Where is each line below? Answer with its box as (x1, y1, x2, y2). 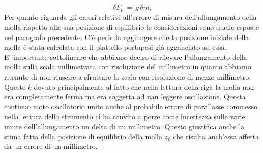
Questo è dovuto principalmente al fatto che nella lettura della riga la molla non (4, 81, 254, 92)
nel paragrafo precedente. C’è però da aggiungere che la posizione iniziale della (4, 31, 249, 42)
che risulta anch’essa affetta (173, 131, 259, 141)
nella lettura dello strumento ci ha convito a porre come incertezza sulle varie (4, 111, 245, 122)
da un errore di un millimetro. (4, 141, 98, 151)
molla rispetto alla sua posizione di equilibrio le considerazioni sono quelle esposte (4, 22, 259, 32)
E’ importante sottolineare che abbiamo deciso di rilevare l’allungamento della (4, 51, 247, 62)
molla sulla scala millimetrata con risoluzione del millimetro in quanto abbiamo (4, 61, 251, 72)
